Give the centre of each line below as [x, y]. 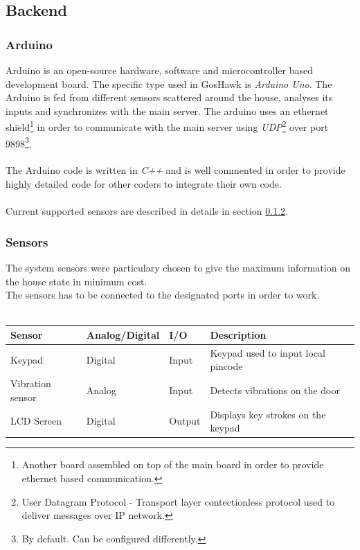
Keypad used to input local [268, 352]
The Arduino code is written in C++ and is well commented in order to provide [175, 170]
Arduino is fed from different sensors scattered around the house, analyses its [169, 97]
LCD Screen [36, 421]
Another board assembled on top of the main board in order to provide [173, 464]
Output [185, 421]
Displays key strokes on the [268, 414]
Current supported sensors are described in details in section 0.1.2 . [147, 211]
